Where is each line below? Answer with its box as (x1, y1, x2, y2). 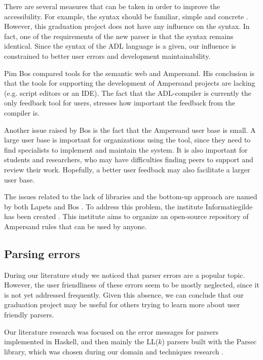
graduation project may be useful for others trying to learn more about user (4, 299, 240, 310)
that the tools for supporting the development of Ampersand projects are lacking (4, 78, 255, 88)
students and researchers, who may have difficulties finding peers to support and (4, 154, 253, 165)
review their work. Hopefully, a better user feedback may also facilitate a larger (4, 164, 250, 174)
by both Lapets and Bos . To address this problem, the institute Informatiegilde (4, 201, 253, 211)
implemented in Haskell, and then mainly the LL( (4, 336, 159, 347)
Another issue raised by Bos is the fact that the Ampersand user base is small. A (4, 124, 256, 135)
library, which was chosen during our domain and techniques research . (4, 346, 224, 356)
